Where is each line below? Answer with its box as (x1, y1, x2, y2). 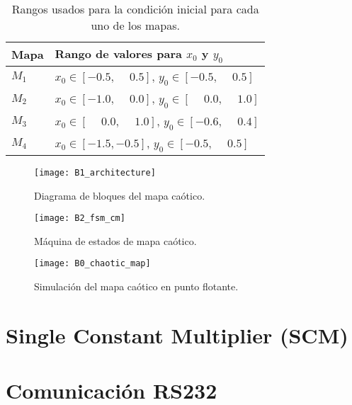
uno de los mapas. (91, 17, 180, 33)
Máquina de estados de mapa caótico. (34, 233, 197, 248)
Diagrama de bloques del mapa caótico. (34, 188, 205, 202)
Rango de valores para (55, 45, 182, 62)
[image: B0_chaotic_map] (34, 258, 151, 269)
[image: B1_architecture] (34, 167, 156, 178)
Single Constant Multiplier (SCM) (6, 320, 348, 349)
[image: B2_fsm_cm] (34, 213, 125, 224)
